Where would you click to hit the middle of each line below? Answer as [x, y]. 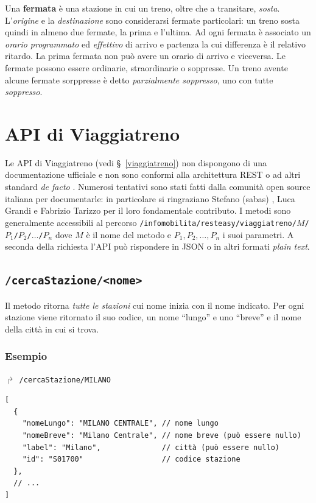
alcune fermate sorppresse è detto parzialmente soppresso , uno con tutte [139, 79]
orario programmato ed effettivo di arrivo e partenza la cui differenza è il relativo [156, 44]
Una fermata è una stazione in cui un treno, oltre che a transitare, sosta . [142, 8]
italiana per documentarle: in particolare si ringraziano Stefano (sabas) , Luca [150, 198]
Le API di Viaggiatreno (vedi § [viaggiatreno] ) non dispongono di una [136, 162]
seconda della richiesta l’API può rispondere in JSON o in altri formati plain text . [157, 246]
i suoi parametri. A [258, 234]
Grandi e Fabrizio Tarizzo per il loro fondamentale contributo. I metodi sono [148, 210]
